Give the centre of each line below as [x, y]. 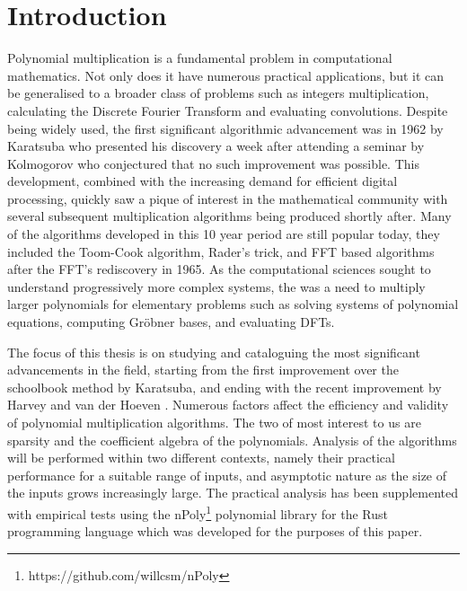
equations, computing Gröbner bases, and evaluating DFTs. [171, 322]
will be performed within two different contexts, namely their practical [201, 458]
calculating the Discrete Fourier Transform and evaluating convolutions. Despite [228, 110]
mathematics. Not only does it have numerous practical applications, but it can [226, 75]
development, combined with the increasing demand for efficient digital [203, 181]
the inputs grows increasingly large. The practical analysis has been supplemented [233, 493]
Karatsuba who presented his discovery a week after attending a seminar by [216, 146]
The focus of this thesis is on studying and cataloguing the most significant [214, 352]
